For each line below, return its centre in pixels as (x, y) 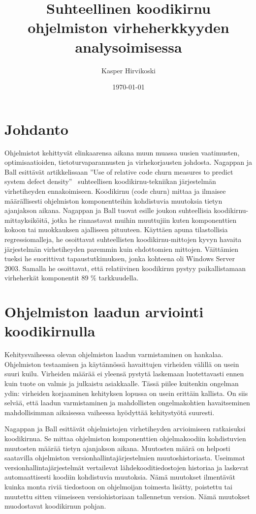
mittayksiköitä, (27, 220)
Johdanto (36, 129)
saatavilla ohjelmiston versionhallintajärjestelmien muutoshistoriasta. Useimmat (125, 458)
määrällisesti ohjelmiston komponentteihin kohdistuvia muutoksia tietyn (113, 200)
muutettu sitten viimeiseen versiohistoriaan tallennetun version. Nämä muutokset (127, 496)
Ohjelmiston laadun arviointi (104, 312)
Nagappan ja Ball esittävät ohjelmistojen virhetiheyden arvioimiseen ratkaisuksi (125, 429)
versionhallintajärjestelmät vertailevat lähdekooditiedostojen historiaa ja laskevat (127, 467)
